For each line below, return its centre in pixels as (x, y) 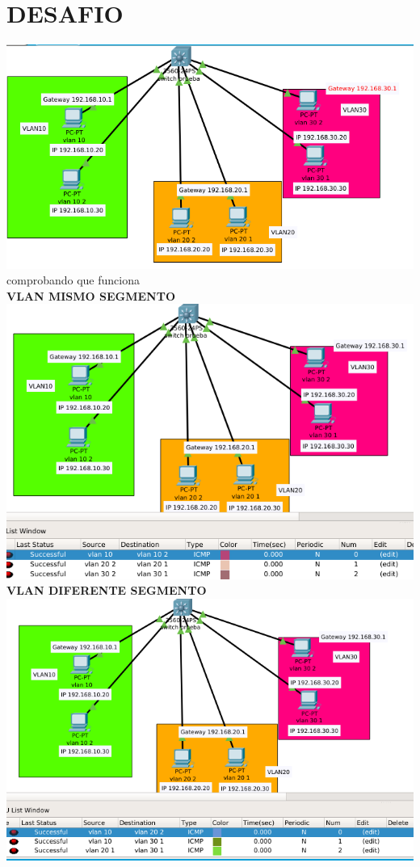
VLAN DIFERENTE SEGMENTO (107, 590)
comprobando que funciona (73, 280)
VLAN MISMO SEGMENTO (91, 295)
